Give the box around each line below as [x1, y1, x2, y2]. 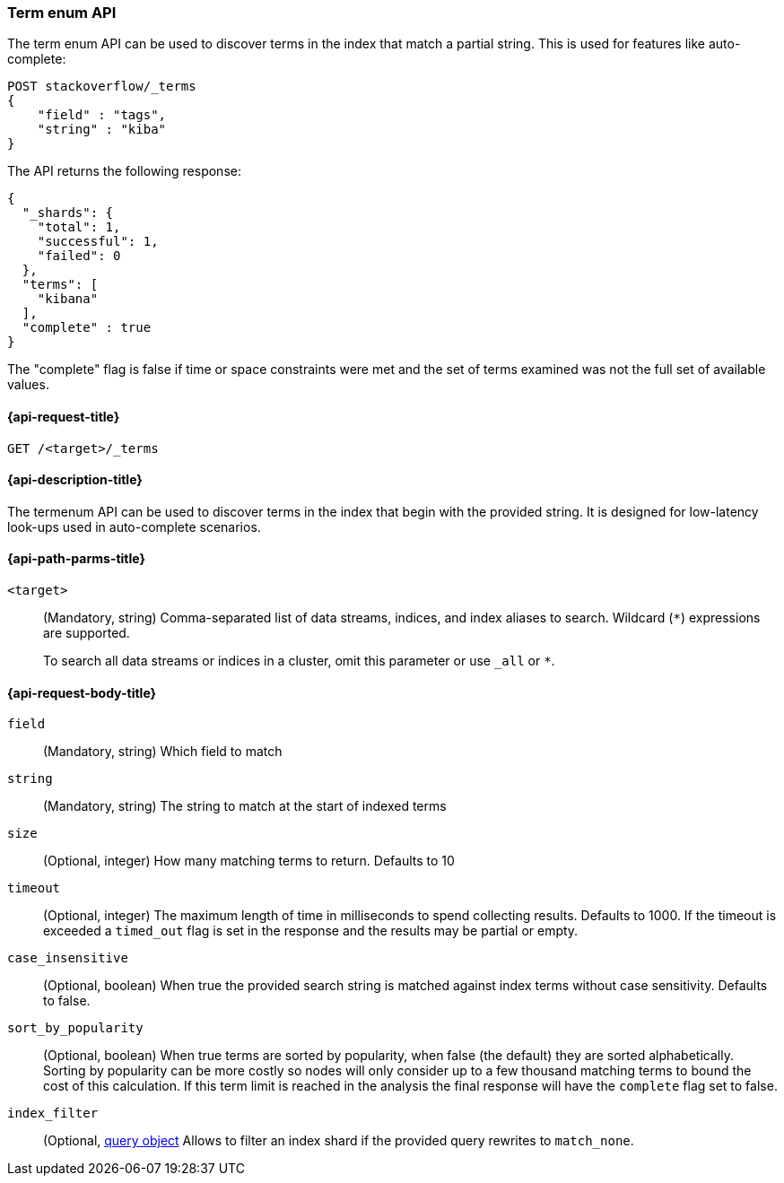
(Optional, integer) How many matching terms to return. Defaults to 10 [43, 853, 455, 869]
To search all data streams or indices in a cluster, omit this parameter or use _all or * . [43, 653, 555, 669]
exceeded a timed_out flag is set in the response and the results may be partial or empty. [43, 923, 579, 939]
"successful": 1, [37, 234, 159, 249]
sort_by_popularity [7, 1021, 144, 1036]
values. [7, 377, 49, 393]
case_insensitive [7, 951, 128, 966]
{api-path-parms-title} [7, 551, 146, 567]
